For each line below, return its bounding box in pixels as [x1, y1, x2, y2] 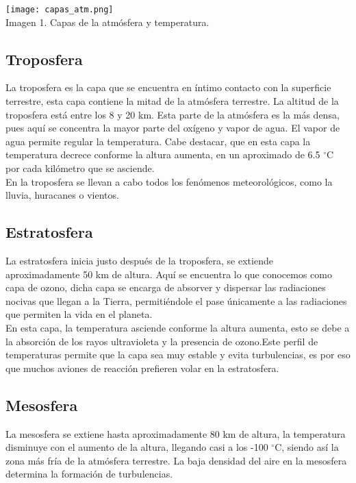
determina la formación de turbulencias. [5, 467, 173, 481]
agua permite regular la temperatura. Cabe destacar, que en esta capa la [5, 134, 311, 148]
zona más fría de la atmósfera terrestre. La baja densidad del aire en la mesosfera [5, 453, 347, 467]
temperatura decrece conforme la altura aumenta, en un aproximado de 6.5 [5, 147, 320, 162]
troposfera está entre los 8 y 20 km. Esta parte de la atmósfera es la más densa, [5, 107, 340, 121]
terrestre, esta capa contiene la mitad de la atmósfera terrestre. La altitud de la [5, 94, 339, 108]
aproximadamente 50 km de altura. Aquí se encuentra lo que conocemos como [5, 267, 332, 281]
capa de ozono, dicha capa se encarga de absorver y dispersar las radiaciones [5, 280, 326, 295]
